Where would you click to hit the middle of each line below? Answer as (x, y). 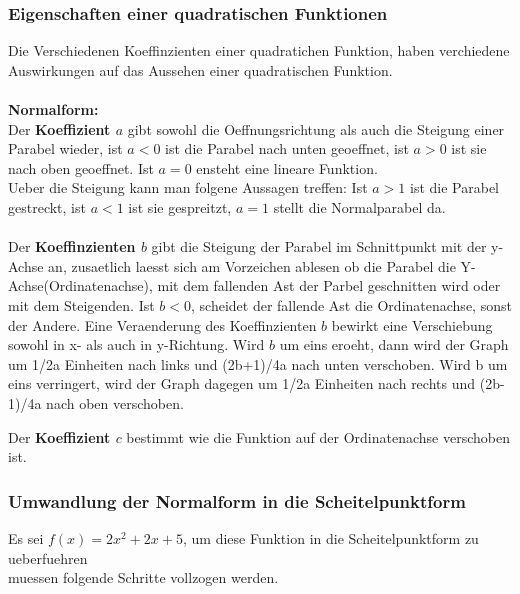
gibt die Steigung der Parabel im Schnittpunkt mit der (319, 246)
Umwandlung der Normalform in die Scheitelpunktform (237, 500)
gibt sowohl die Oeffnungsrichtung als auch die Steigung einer (316, 128)
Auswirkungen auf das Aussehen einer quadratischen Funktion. (200, 69)
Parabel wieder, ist (65, 148)
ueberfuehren (48, 557)
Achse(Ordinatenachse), (80, 285)
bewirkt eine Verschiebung (412, 324)
